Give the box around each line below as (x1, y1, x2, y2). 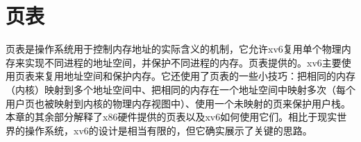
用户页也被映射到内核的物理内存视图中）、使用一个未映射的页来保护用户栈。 (6, 96, 351, 110)
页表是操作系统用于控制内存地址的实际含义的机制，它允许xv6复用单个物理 (6, 42, 342, 56)
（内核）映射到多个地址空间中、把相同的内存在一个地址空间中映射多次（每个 (6, 82, 355, 96)
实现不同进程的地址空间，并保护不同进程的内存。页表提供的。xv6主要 (24, 55, 342, 69)
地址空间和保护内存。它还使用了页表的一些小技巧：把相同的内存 (63, 69, 355, 83)
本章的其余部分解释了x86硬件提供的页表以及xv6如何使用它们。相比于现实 (6, 109, 337, 124)
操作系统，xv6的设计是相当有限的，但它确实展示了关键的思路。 (24, 123, 312, 137)
